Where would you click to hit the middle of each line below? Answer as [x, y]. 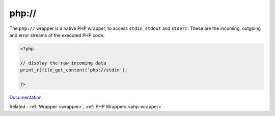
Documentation [25, 97]
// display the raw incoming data [63, 63]
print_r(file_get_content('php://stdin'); [74, 70]
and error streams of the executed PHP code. [57, 35]
